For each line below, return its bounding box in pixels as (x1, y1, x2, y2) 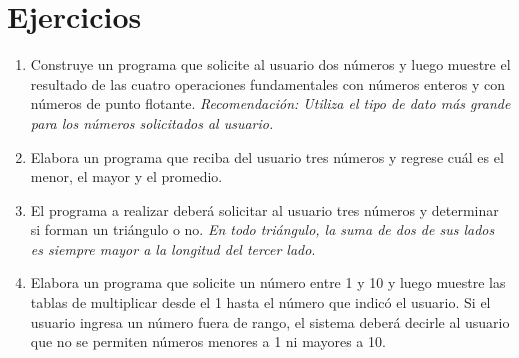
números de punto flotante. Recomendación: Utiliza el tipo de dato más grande (30, 93, 511, 114)
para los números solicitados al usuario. (30, 112, 274, 133)
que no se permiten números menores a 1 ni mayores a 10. (30, 331, 386, 352)
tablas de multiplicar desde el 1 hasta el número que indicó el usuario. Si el (30, 292, 491, 313)
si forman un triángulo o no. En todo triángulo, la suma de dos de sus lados (30, 219, 495, 240)
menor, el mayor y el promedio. (30, 166, 223, 187)
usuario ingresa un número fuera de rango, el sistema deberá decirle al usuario (30, 311, 510, 332)
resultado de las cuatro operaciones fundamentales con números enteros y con (30, 73, 506, 94)
